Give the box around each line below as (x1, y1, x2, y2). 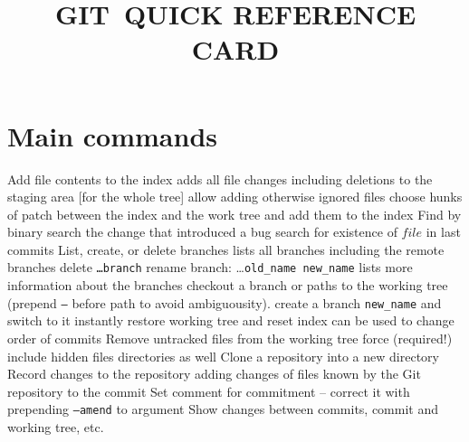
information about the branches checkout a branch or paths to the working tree (7, 276, 448, 295)
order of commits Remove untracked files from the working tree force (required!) (7, 328, 453, 347)
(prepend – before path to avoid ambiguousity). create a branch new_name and (7, 293, 442, 312)
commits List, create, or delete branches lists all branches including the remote (7, 240, 445, 259)
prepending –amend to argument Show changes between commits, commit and (7, 400, 439, 418)
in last (426, 222, 461, 241)
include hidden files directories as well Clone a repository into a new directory (7, 346, 439, 365)
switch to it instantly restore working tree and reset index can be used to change (7, 311, 455, 330)
